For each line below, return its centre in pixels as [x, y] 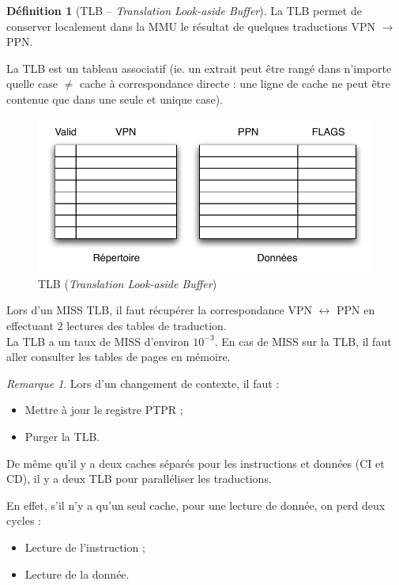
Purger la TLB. [62, 437]
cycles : [24, 520]
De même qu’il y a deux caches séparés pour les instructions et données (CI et [196, 463]
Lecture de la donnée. [77, 574]
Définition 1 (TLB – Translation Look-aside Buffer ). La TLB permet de [184, 10]
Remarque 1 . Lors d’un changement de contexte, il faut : [143, 383]
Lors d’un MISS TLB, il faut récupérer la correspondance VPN [159, 310]
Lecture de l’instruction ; [85, 547]
